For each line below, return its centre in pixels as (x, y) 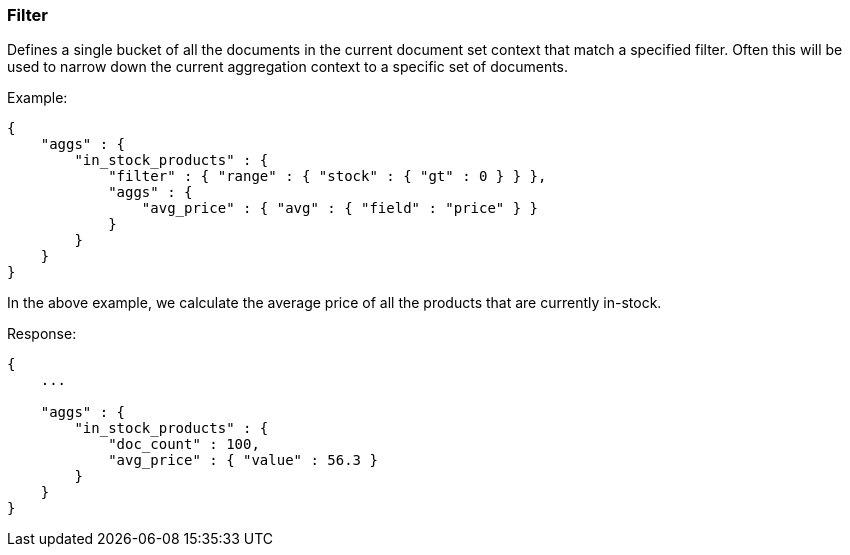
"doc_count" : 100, (184, 444)
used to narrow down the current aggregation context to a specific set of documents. (288, 67)
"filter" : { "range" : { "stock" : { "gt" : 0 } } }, (327, 176)
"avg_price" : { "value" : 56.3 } (243, 460)
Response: (42, 334)
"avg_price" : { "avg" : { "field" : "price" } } (340, 208)
